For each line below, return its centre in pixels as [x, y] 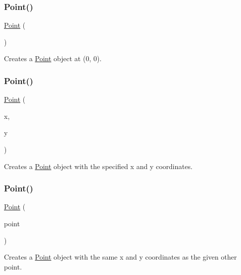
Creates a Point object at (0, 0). [53, 58]
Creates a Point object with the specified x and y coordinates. [98, 166]
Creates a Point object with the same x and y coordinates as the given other [120, 257]
